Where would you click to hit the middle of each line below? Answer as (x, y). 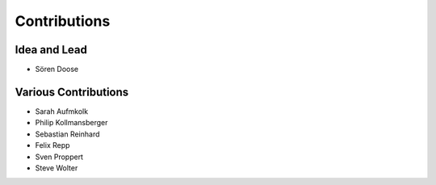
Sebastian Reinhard (67, 134)
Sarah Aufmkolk (62, 111)
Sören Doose (57, 69)
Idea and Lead (51, 50)
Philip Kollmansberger (71, 123)
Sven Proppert (59, 157)
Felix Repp (52, 145)
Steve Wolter (57, 168)
